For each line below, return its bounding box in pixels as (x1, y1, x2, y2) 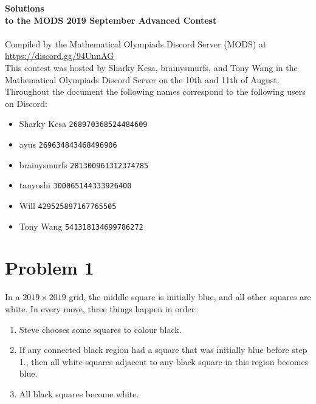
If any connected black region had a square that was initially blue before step (19, 343, 307, 356)
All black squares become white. (19, 387, 139, 400)
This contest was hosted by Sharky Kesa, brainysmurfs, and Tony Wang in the (5, 61, 298, 74)
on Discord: (5, 97, 47, 109)
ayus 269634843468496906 (19, 138, 117, 150)
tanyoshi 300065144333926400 (19, 179, 132, 191)
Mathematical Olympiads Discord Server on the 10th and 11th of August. (5, 73, 280, 86)
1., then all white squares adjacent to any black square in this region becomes (19, 355, 309, 368)
